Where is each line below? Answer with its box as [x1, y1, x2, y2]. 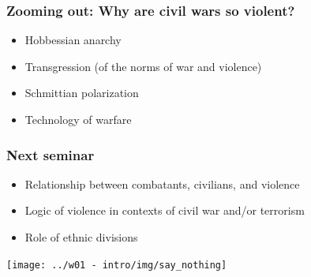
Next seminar [6, 144, 95, 164]
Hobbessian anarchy [24, 32, 122, 48]
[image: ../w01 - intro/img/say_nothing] [6, 259, 227, 271]
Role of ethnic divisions [24, 229, 138, 245]
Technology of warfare [24, 111, 132, 127]
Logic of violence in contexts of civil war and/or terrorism [24, 202, 305, 219]
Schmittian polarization [24, 84, 139, 101]
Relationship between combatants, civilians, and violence [24, 175, 300, 192]
